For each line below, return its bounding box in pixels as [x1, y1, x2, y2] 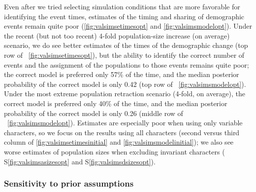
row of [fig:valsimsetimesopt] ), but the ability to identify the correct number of [4, 49, 245, 60]
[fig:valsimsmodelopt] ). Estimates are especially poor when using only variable [7, 117, 243, 128]
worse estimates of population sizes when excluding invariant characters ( [4, 146, 225, 156]
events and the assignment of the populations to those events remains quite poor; [4, 59, 249, 70]
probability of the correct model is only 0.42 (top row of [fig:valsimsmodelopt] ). [4, 78, 246, 89]
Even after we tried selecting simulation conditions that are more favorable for [4, 1, 240, 11]
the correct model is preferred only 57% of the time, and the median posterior [4, 69, 239, 79]
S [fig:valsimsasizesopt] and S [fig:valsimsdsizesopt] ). [4, 156, 156, 166]
